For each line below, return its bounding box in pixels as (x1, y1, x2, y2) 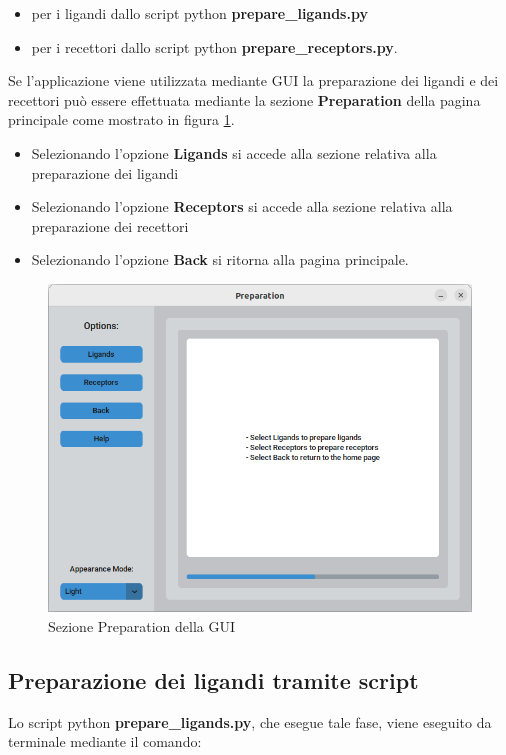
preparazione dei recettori (31, 215, 189, 236)
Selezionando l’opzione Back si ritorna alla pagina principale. (31, 249, 409, 270)
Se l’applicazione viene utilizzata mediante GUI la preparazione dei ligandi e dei (8, 70, 499, 91)
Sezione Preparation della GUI (48, 615, 236, 636)
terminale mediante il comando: (8, 731, 202, 752)
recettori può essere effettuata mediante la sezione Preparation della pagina (8, 89, 481, 110)
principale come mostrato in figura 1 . (8, 109, 235, 130)
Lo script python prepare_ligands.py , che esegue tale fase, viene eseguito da (8, 711, 492, 732)
